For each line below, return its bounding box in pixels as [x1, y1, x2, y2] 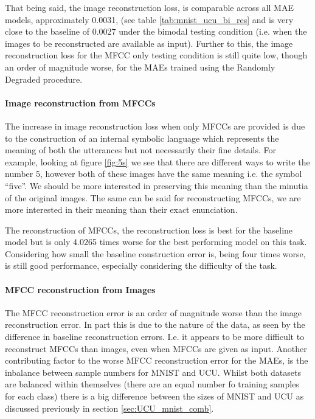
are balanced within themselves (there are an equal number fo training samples [5, 378, 299, 390]
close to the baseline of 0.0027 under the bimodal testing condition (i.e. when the [5, 25, 307, 38]
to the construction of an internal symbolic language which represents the [5, 131, 279, 144]
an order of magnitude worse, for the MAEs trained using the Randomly [5, 60, 275, 73]
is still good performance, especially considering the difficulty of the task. [5, 259, 277, 272]
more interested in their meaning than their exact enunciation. [5, 203, 238, 216]
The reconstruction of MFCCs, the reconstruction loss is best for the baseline [5, 223, 293, 236]
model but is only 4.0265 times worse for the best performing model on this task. [5, 235, 307, 248]
